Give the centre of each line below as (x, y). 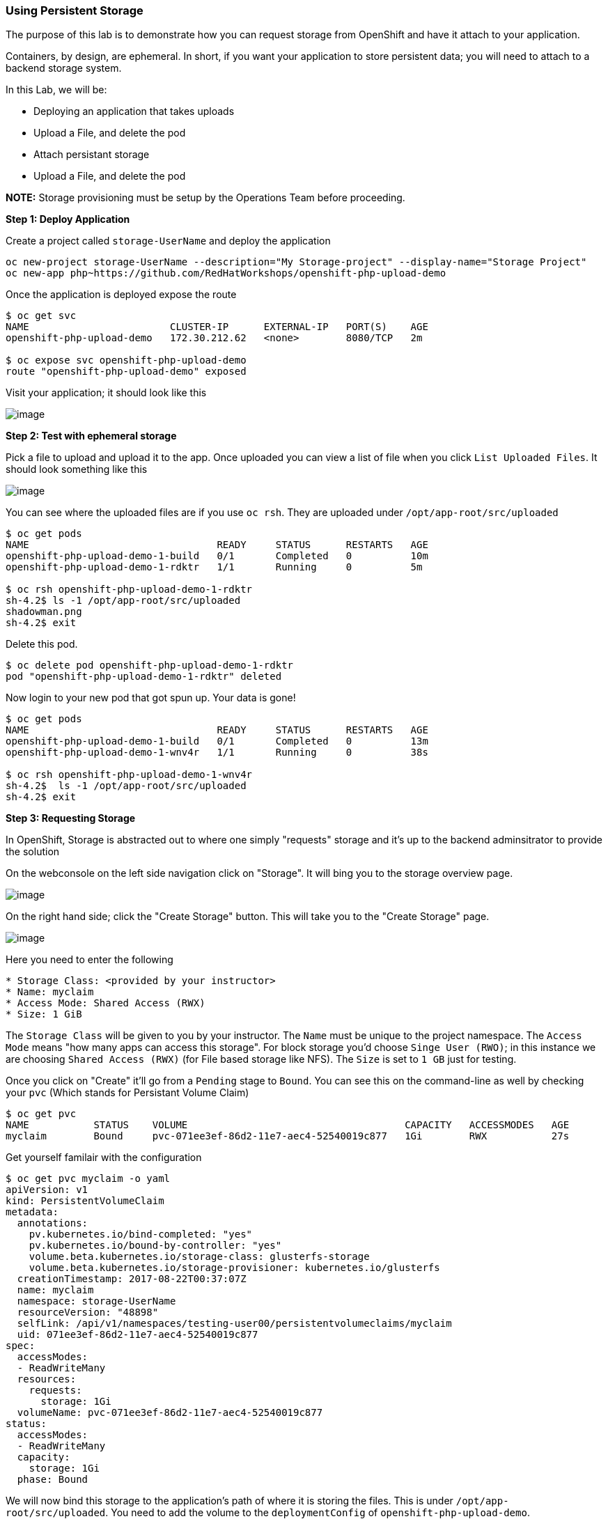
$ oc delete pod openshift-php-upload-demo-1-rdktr (150, 665)
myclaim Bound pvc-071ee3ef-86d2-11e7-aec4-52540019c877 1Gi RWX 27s (288, 1136)
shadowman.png (44, 612)
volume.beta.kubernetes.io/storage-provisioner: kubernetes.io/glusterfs (234, 1268)
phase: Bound (53, 1480)
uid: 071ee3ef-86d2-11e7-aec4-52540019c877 (138, 1335)
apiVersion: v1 (47, 1190)
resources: (47, 1379)
